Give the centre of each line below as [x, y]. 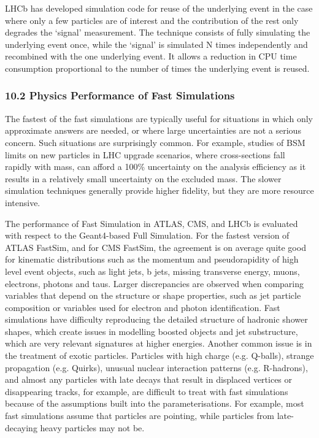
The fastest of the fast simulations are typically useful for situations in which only [159, 118]
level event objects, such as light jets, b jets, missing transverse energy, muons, [152, 271]
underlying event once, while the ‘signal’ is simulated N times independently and [156, 44]
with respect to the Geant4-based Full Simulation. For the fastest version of [147, 235]
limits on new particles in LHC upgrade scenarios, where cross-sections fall [145, 154]
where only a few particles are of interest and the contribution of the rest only [152, 20]
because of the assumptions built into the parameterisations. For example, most [155, 403]
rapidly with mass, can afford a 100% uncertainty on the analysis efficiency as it [156, 167]
